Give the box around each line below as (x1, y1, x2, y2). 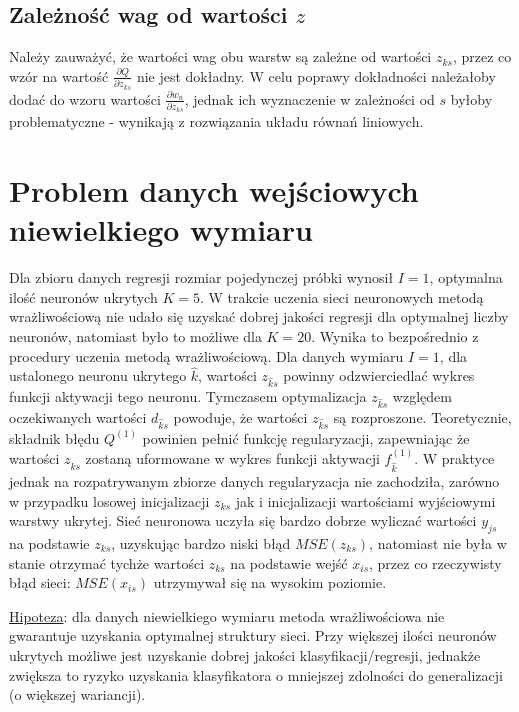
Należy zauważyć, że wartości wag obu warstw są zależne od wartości (9, 46, 432, 67)
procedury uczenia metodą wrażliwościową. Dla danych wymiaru (9, 345, 404, 366)
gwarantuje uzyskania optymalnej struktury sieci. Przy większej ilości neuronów (9, 625, 497, 646)
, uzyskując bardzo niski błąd (111, 532, 291, 553)
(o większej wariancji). (9, 684, 146, 705)
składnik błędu (9, 427, 100, 448)
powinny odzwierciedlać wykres (283, 365, 475, 386)
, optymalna (429, 267, 503, 288)
